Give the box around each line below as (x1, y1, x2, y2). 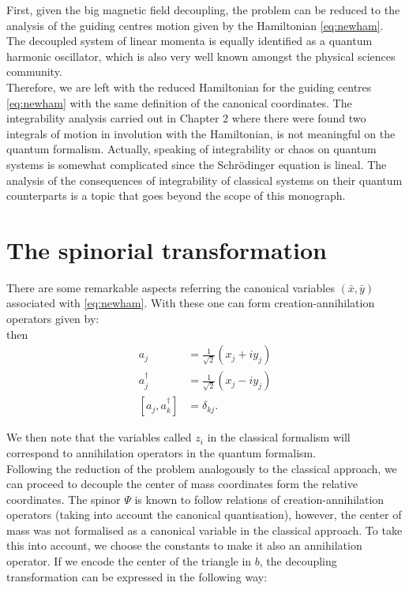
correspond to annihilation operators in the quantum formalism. (6, 444, 317, 460)
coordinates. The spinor (6, 490, 121, 507)
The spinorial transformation (6, 233, 327, 265)
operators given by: (6, 310, 99, 327)
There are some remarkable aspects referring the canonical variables (6, 279, 335, 295)
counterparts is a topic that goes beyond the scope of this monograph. (6, 187, 346, 204)
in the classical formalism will (207, 429, 351, 445)
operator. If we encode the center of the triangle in (6, 553, 252, 569)
